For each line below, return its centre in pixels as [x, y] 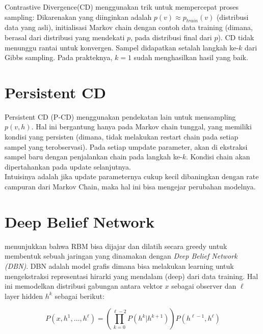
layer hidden [24, 296]
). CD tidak [236, 37]
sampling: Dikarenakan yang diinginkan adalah [78, 17]
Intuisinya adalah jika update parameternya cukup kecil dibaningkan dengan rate [132, 176]
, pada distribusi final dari [171, 37]
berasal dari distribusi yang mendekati [65, 37]
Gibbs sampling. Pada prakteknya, [59, 57]
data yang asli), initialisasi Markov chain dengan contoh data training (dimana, [129, 27]
